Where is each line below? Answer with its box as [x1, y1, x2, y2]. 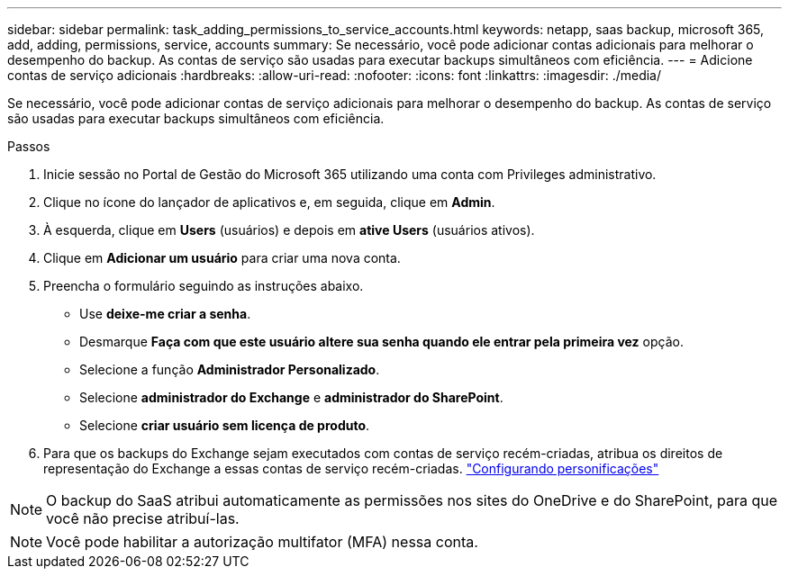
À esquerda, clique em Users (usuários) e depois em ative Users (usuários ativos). [43, 222, 535, 238]
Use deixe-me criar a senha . [79, 306, 251, 321]
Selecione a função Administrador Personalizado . [79, 362, 380, 377]
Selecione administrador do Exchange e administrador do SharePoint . [79, 390, 503, 405]
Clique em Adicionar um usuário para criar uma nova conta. [43, 250, 401, 265]
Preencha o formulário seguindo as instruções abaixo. [43, 278, 364, 293]
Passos [7, 139, 50, 154]
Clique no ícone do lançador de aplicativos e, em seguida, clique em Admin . [43, 194, 495, 210]
